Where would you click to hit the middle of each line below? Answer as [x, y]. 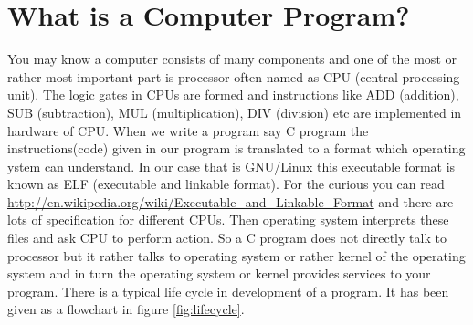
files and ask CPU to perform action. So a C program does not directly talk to [227, 238]
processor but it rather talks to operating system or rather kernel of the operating [236, 255]
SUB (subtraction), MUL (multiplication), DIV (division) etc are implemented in [235, 112]
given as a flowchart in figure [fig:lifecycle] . [126, 309]
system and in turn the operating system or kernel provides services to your [219, 273]
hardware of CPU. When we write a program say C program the [188, 130]
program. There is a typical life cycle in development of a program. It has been [228, 291]
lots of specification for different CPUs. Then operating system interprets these [228, 220]
